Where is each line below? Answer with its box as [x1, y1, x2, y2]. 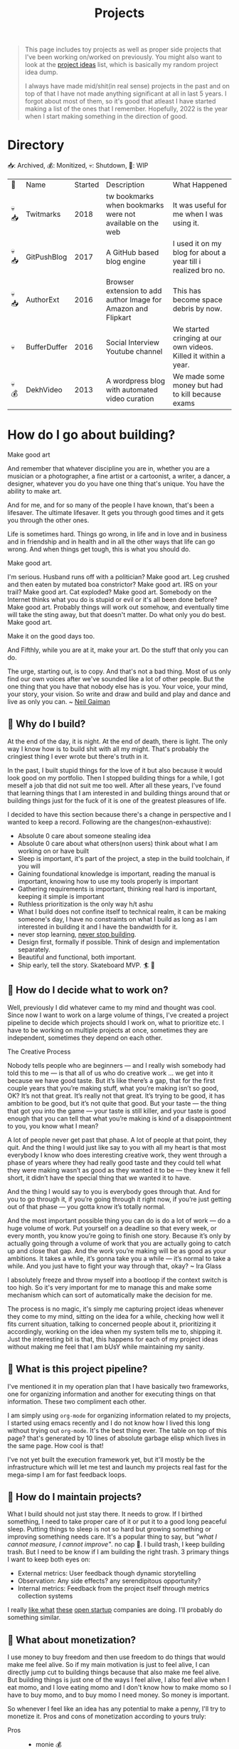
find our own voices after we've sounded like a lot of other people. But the [7, 675, 225, 683]
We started [173, 325, 210, 335]
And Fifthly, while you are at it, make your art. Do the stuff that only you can [7, 646, 229, 654]
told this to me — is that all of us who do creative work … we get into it [7, 1069, 213, 1077]
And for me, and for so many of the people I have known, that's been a [7, 501, 215, 509]
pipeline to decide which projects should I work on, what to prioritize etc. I [7, 1018, 224, 1026]
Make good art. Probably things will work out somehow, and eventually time [7, 603, 229, 611]
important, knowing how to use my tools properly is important [17, 877, 198, 885]
